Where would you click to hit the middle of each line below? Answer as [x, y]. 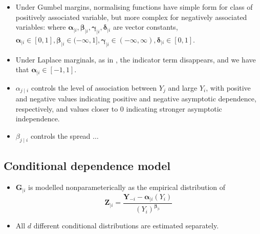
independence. [38, 119]
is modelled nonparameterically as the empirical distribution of [127, 187]
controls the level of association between [94, 87]
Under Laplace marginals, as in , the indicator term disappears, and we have [136, 59]
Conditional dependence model [87, 166]
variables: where [41, 27]
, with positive [228, 87]
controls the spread [60, 136]
